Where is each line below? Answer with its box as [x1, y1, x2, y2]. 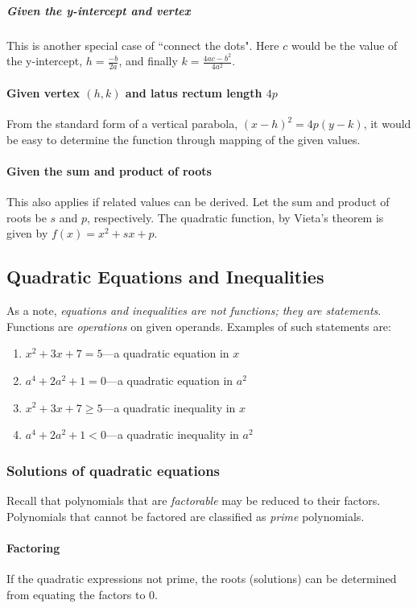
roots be [6, 209, 47, 225]
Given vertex [6, 84, 81, 101]
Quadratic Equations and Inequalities [6, 264, 324, 289]
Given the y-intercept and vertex [6, 2, 191, 19]
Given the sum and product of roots [6, 162, 212, 179]
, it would [363, 115, 411, 132]
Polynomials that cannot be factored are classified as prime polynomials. [6, 507, 365, 524]
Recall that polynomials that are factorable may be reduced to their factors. [6, 491, 381, 508]
